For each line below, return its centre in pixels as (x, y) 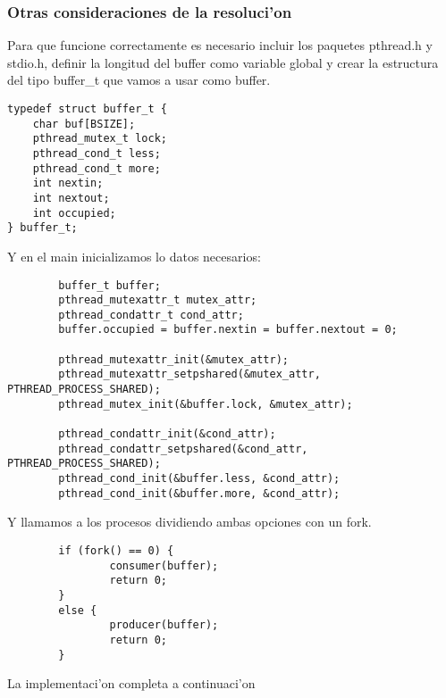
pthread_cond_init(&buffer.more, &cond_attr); (199, 493)
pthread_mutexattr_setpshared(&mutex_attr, (189, 374)
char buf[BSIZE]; (84, 124)
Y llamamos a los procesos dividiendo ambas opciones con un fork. (189, 522)
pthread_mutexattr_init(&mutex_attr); (173, 359)
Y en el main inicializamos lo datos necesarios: (134, 256)
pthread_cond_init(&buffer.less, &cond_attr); (199, 479)
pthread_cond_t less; (97, 153)
